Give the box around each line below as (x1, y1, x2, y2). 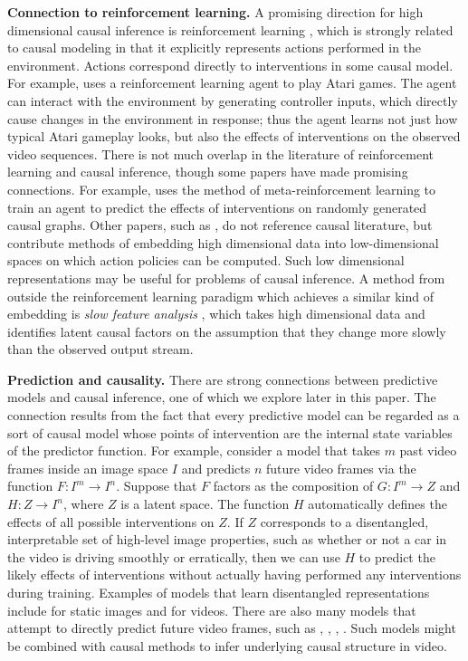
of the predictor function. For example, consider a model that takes (7, 441, 380, 460)
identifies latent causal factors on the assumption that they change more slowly (7, 321, 446, 340)
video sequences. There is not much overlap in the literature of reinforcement (7, 144, 434, 163)
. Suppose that (116, 476, 197, 495)
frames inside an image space (7, 458, 168, 477)
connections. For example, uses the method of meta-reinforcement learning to (7, 179, 436, 198)
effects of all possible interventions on (7, 512, 215, 531)
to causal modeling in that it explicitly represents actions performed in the (7, 38, 422, 57)
